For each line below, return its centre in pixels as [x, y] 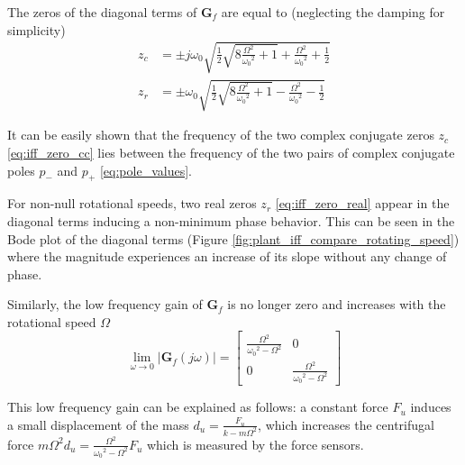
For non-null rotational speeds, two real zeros [132, 203]
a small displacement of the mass [98, 424]
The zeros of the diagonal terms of [102, 12]
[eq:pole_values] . [146, 170]
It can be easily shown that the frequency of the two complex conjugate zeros [221, 135]
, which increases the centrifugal [346, 424]
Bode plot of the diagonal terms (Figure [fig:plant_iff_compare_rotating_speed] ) [233, 238]
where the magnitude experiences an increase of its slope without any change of [227, 256]
